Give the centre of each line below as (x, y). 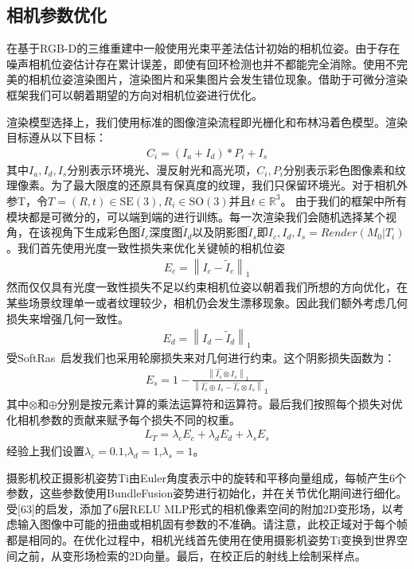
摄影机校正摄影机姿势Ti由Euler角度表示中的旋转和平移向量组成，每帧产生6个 (206, 477)
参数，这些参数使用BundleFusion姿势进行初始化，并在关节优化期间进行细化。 (207, 493)
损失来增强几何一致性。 (68, 318)
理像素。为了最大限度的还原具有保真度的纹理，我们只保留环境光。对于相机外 (207, 185)
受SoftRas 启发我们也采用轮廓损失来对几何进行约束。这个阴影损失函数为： (201, 358)
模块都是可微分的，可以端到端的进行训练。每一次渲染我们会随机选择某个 (196, 216)
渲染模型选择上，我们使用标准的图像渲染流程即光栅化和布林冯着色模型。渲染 (207, 121)
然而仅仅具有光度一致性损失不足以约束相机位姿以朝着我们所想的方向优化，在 (207, 287)
